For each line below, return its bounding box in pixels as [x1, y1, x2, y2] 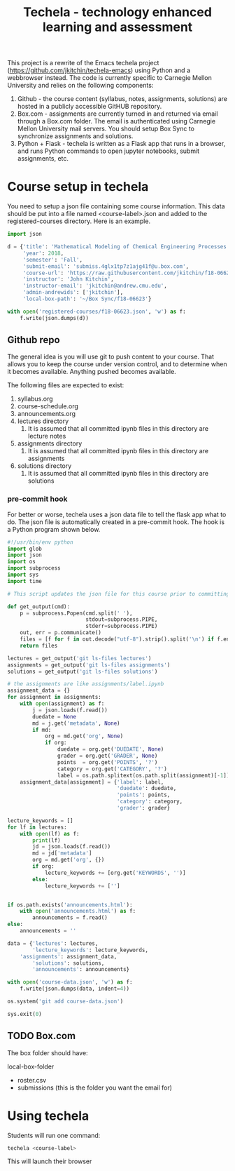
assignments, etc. [17, 154, 69, 163]
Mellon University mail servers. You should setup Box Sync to [17, 124, 194, 133]
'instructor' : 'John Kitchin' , [22, 276, 114, 283]
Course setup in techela [7, 179, 149, 195]
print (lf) [32, 836, 61, 844]
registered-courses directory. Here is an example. [7, 217, 151, 225]
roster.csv [17, 1076, 47, 1084]
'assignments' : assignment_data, [20, 953, 117, 960]
